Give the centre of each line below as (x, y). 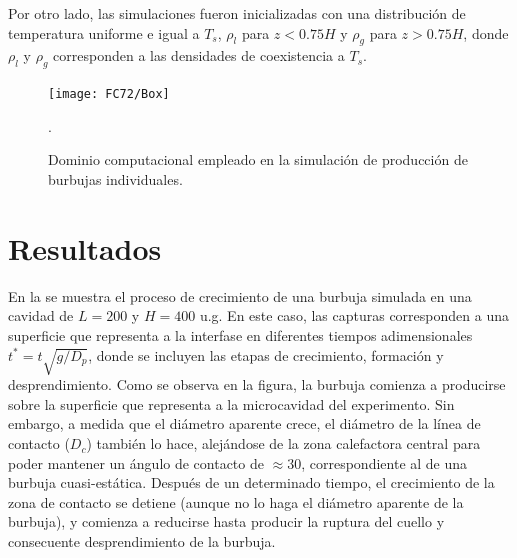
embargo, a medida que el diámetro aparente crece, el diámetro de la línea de (244, 423)
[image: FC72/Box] (109, 94)
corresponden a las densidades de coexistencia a (199, 55)
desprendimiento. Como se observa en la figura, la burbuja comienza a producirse (257, 384)
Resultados (85, 247)
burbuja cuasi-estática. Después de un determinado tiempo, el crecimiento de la (251, 482)
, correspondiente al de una (384, 462)
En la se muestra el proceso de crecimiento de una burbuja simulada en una (240, 295)
